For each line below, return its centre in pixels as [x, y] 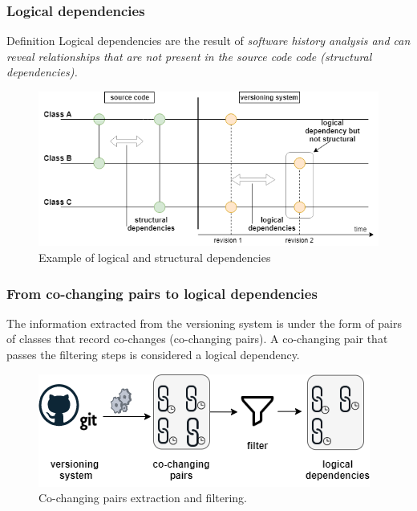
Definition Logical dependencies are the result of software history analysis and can [208, 41]
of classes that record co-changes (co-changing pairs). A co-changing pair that [197, 339]
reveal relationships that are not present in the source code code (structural [189, 56]
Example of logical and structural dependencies [155, 258]
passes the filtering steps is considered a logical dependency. [153, 355]
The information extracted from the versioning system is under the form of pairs [204, 323]
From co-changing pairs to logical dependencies [162, 293]
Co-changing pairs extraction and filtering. [143, 498]
